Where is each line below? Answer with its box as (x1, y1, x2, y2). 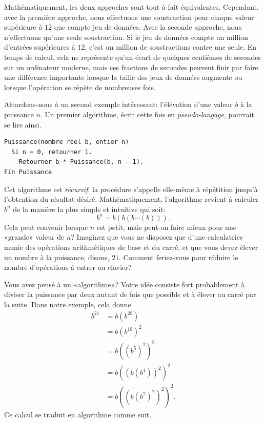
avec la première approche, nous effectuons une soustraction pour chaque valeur (4, 11, 254, 22)
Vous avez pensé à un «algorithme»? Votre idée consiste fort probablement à (4, 279, 245, 289)
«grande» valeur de (4, 231, 65, 242)
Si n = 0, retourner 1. (11, 148, 92, 156)
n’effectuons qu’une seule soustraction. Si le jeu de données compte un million (4, 31, 249, 42)
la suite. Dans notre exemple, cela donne (4, 299, 131, 309)
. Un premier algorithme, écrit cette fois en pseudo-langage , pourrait (40, 109, 254, 119)
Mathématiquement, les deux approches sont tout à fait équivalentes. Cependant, (4, 2, 259, 12)
